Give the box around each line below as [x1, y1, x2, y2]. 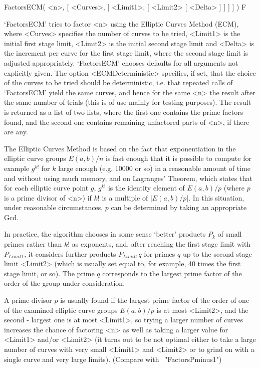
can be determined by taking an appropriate [111, 202, 247, 213]
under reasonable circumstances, [4, 202, 103, 213]
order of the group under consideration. [4, 278, 125, 288]
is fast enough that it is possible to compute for [106, 153, 251, 163]
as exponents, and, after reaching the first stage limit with [72, 239, 251, 249]
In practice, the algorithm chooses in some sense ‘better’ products [4, 229, 206, 239]
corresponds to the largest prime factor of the [102, 268, 242, 278]
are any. [4, 126, 28, 137]
